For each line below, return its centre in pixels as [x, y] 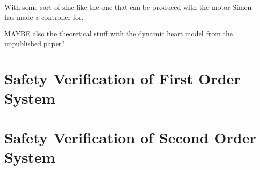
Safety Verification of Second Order [130, 137]
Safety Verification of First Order [122, 78]
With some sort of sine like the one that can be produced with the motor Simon [128, 7]
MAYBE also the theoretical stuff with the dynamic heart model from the [118, 34]
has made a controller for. [44, 16]
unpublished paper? [34, 43]
